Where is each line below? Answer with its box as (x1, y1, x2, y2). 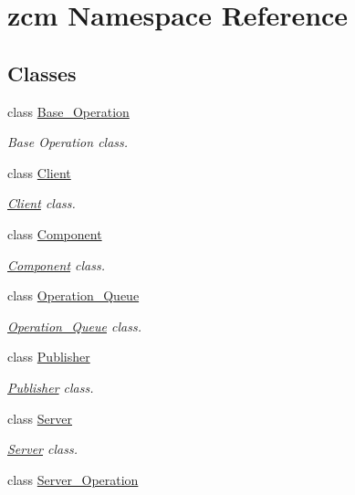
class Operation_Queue (7, 286, 140, 305)
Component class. (7, 255, 106, 274)
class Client (7, 163, 71, 182)
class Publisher (7, 347, 90, 366)
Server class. (7, 439, 78, 458)
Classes (7, 58, 77, 87)
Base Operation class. (7, 132, 129, 152)
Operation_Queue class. (7, 316, 141, 335)
